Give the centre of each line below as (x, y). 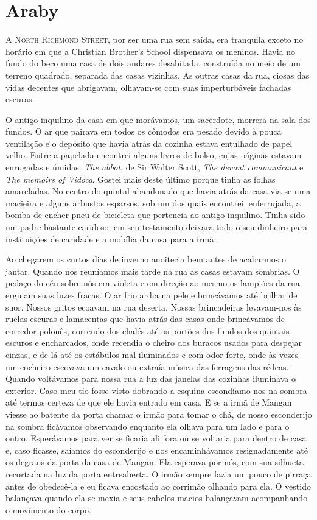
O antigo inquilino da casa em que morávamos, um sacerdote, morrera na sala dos (158, 119)
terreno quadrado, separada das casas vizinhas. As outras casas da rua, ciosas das (158, 75)
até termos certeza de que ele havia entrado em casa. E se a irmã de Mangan (149, 402)
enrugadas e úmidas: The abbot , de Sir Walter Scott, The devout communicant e (155, 167)
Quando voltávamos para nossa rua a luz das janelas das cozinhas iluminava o (151, 378)
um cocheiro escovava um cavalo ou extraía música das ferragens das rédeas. (147, 366)
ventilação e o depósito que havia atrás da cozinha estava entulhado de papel (149, 143)
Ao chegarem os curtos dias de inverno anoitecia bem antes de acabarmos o (146, 259)
